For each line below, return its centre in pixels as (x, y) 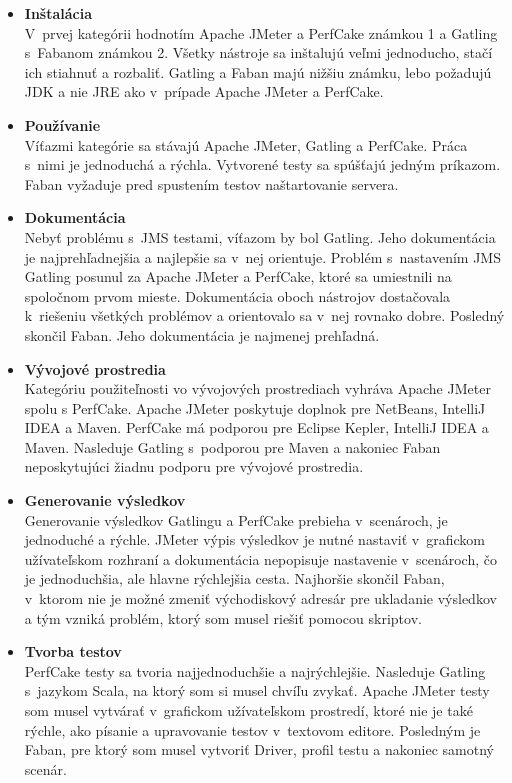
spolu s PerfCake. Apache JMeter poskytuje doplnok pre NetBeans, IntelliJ (255, 407)
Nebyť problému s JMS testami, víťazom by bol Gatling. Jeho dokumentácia (260, 236)
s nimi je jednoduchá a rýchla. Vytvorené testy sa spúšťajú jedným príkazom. (262, 164)
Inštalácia (58, 13)
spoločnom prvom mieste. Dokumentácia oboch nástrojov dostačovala (237, 295)
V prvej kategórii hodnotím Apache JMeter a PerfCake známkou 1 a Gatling (261, 32)
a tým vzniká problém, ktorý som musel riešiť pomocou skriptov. (223, 617)
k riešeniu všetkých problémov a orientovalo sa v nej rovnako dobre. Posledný (264, 315)
